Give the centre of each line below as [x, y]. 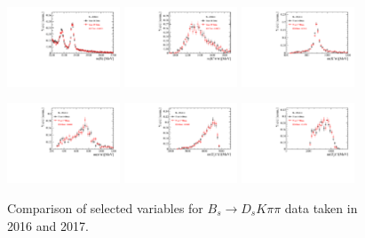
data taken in [321, 207]
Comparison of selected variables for [105, 207]
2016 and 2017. [48, 225]
